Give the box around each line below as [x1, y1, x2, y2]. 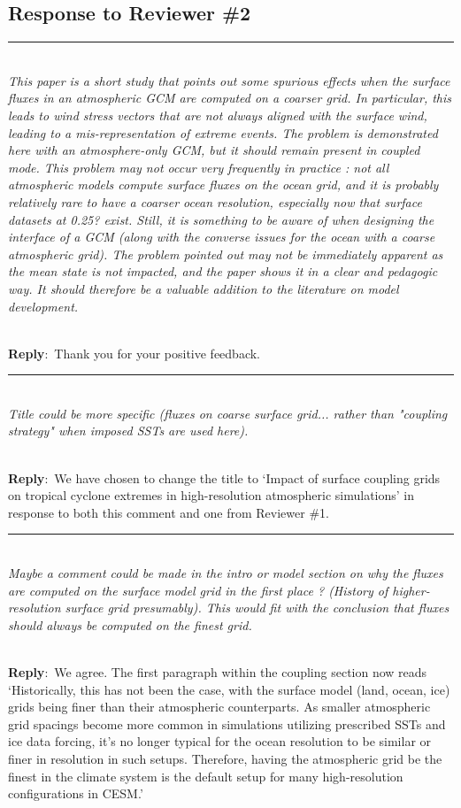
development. [8, 296, 79, 315]
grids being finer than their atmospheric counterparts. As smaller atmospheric [8, 697, 431, 716]
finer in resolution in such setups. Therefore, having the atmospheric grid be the [8, 749, 442, 767]
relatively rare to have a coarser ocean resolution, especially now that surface [8, 192, 422, 211]
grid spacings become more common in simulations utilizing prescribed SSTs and [8, 714, 446, 733]
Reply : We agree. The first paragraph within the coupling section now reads [8, 663, 427, 681]
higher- [392, 581, 430, 599]
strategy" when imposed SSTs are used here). [8, 421, 249, 440]
